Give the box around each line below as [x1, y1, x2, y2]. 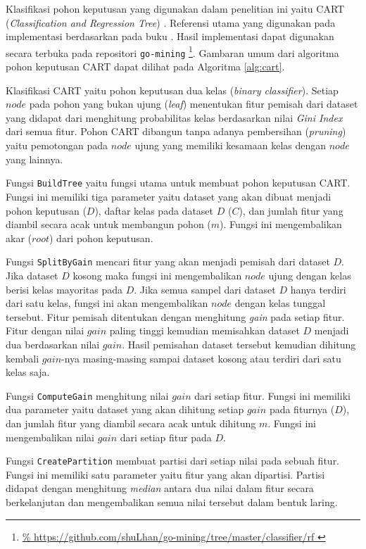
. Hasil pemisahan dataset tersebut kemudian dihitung [122, 336, 356, 351]
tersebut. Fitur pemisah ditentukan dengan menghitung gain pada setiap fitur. [6, 309, 345, 324]
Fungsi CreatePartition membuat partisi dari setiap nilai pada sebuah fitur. [6, 453, 340, 468]
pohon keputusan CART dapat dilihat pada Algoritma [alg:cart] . [6, 59, 285, 74]
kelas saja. [6, 365, 50, 379]
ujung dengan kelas [268, 267, 351, 282]
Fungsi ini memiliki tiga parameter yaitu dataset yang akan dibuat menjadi [6, 189, 332, 203]
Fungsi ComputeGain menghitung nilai [6, 388, 169, 403]
